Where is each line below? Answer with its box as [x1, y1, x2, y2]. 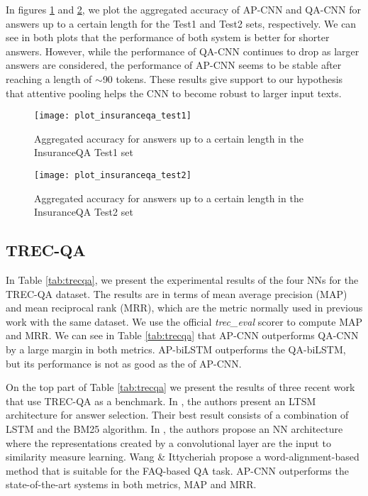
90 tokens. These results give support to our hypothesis [102, 71, 343, 86]
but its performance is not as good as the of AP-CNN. [6, 356, 242, 370]
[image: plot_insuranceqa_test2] [34, 170, 191, 180]
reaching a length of [6, 71, 92, 86]
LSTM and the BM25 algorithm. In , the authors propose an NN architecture [6, 421, 343, 436]
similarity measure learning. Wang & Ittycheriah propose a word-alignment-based [6, 449, 359, 464]
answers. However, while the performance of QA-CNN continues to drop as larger [6, 43, 359, 58]
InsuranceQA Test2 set [34, 204, 133, 219]
